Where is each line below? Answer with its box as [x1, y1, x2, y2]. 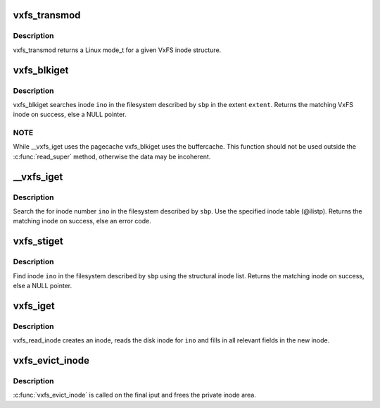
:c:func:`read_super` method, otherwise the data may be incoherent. [13, 152, 211, 161]
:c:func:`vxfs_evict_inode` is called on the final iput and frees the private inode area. [13, 391, 256, 400]
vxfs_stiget [13, 235, 63, 247]
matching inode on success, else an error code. [13, 217, 151, 225]
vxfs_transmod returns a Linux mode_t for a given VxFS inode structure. [13, 46, 222, 54]
